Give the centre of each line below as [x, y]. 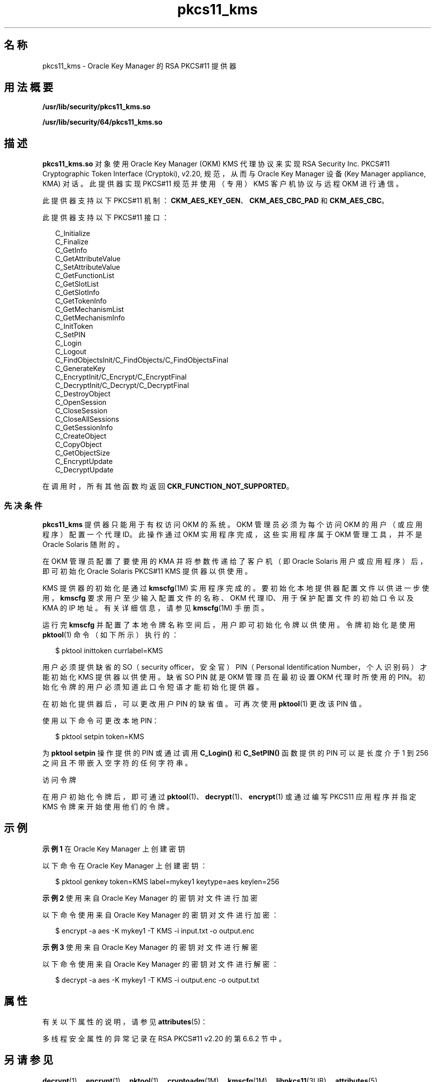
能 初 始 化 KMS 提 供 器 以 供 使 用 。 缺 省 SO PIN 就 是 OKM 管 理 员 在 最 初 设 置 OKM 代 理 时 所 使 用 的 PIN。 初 [234, 677]
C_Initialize [73, 233]
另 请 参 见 [29, 1060]
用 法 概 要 [29, 87]
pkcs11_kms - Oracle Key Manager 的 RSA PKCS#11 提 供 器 [139, 66]
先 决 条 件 [23, 505]
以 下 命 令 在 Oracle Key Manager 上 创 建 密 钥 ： [125, 865]
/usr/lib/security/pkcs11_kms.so [97, 107]
